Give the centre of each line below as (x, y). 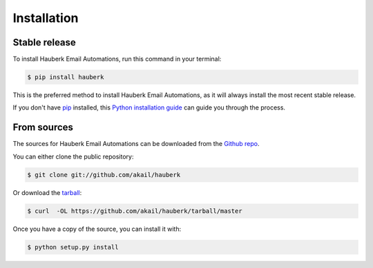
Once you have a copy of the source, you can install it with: (97, 229)
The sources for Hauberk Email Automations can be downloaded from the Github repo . (136, 144)
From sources (43, 127)
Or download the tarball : (47, 192)
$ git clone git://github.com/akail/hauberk (104, 175)
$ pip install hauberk (66, 77)
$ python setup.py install (73, 247)
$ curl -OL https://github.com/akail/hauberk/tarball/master (135, 211)
